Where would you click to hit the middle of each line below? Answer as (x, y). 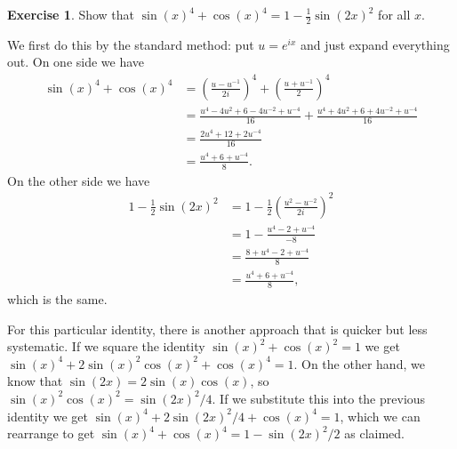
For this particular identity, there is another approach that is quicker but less (217, 329)
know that (35, 381)
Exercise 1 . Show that (71, 14)
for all (394, 14)
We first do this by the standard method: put (131, 44)
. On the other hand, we (359, 363)
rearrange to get (51, 433)
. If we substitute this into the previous (319, 398)
